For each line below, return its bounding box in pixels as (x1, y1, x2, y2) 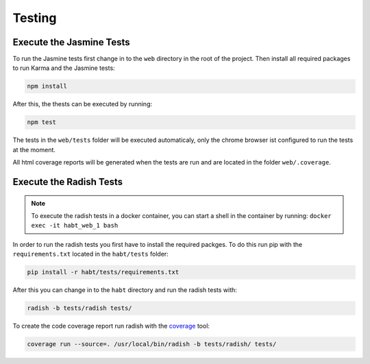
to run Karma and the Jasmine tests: (12, 64, 116, 72)
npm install (27, 82, 68, 90)
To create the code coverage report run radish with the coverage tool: (12, 322, 210, 330)
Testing (12, 10, 57, 25)
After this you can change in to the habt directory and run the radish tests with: (12, 286, 238, 294)
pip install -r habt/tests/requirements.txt (27, 268, 180, 276)
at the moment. (12, 145, 56, 154)
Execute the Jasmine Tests (12, 36, 130, 48)
